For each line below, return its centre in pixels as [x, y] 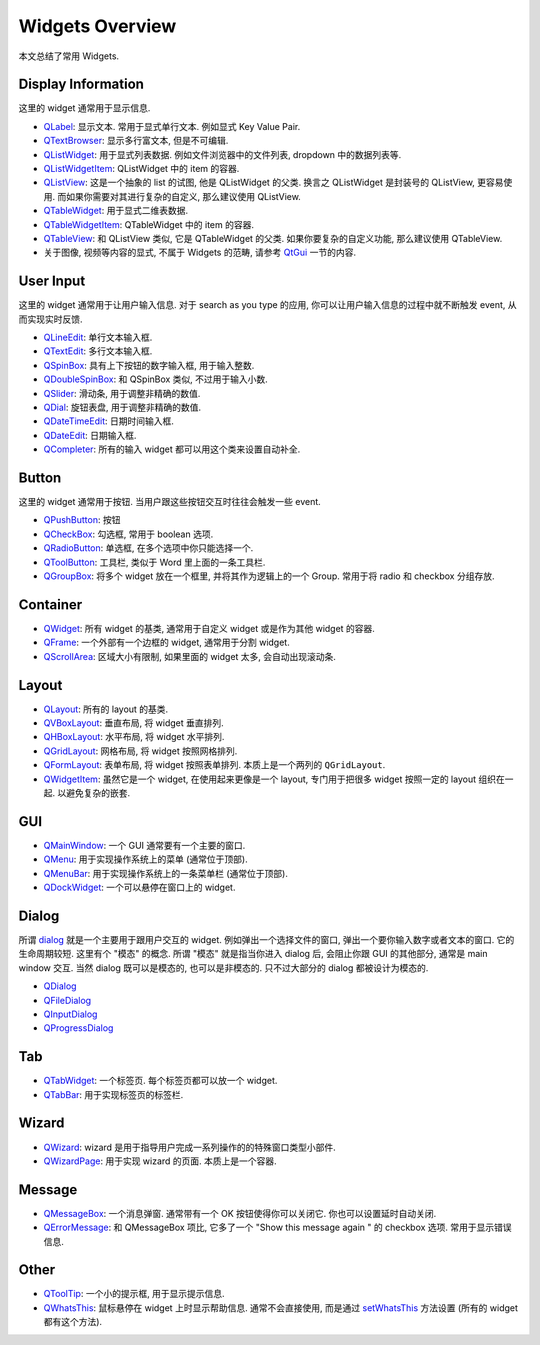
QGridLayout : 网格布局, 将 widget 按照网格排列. [140, 751]
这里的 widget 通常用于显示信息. [84, 108]
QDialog [60, 986]
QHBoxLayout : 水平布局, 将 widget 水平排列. [134, 737]
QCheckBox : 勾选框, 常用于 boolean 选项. [128, 534]
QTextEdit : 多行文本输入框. [98, 351]
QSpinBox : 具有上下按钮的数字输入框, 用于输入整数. [149, 365]
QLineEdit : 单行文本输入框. [98, 337]
